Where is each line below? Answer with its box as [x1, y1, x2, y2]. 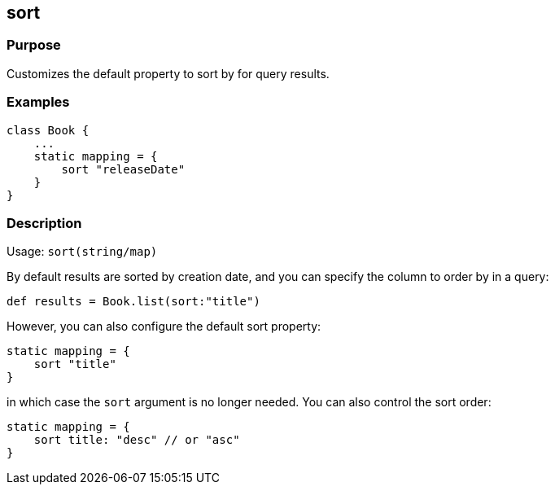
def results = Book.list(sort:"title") [7, 295, 260, 309]
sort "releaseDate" [61, 162, 186, 176]
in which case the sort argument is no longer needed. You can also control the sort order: [7, 395, 492, 410]
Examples [7, 94, 70, 111]
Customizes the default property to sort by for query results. [7, 66, 330, 81]
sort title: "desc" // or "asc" [33, 433, 240, 447]
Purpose [7, 37, 61, 54]
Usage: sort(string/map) [7, 244, 158, 259]
